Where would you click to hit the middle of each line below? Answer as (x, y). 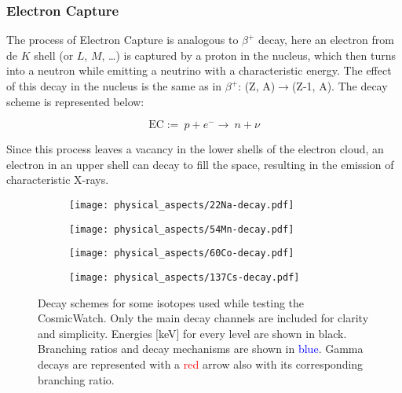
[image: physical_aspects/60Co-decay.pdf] (182, 253)
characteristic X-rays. (58, 180)
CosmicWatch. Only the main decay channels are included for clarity (203, 318)
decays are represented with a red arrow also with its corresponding (201, 364)
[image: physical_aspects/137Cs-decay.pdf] (185, 277)
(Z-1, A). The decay (340, 86)
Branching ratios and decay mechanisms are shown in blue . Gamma (201, 349)
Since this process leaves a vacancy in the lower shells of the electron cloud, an (195, 149)
